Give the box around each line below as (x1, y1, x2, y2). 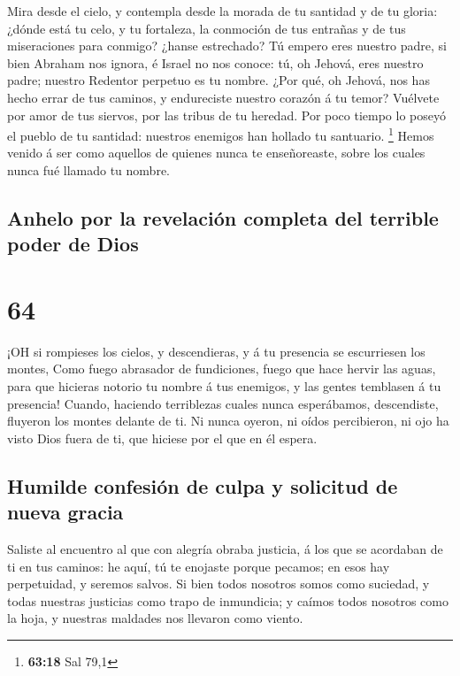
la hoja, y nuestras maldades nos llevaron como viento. (7, 609, 303, 627)
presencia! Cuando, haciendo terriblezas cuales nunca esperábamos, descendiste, (7, 394, 439, 412)
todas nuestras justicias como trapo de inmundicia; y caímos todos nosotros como (7, 591, 448, 610)
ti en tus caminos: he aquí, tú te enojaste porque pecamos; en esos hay (7, 557, 390, 575)
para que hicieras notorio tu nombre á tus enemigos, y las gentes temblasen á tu (7, 377, 441, 396)
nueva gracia (7, 498, 124, 526)
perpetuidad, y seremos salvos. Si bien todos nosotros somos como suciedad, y (7, 574, 430, 593)
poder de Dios (7, 230, 139, 257)
